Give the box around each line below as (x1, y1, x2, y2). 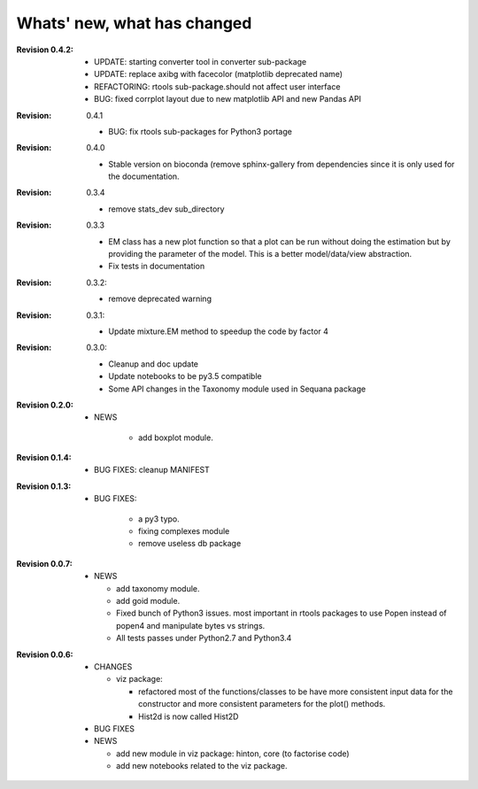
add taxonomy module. (116, 583, 200, 593)
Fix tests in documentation (108, 261, 205, 272)
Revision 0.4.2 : (16, 44, 74, 55)
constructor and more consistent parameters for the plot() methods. (138, 699, 386, 709)
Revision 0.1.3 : (16, 481, 72, 491)
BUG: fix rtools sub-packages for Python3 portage (108, 126, 292, 136)
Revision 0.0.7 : (16, 558, 73, 569)
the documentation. (108, 171, 181, 182)
